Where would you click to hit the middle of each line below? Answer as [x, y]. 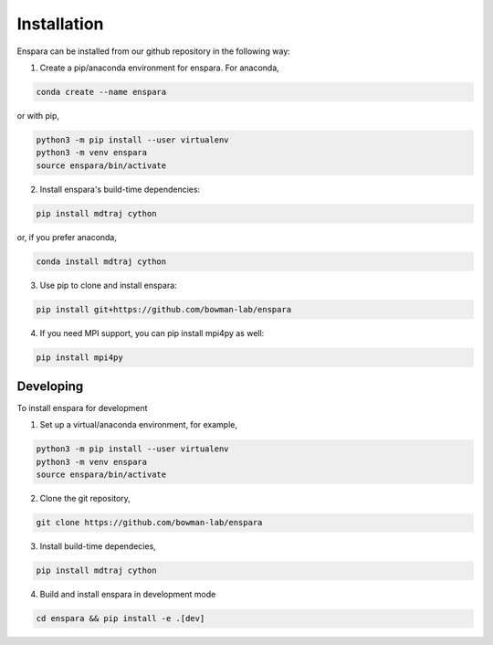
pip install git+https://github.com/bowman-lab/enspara [164, 309]
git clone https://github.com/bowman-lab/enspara [149, 523]
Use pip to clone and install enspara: [108, 285]
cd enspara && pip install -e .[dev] [121, 619]
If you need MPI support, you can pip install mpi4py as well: [152, 333]
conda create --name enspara [101, 92]
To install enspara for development [82, 408]
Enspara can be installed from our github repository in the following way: [154, 51]
